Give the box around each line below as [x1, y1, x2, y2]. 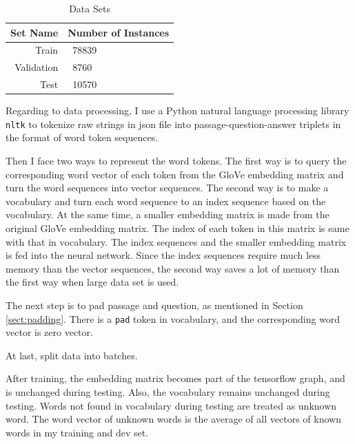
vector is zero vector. [6, 325, 93, 339]
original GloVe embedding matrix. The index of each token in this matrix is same [6, 221, 349, 235]
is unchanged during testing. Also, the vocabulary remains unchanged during [6, 385, 330, 399]
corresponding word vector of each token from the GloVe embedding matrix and [6, 167, 344, 181]
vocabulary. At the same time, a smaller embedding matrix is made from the [6, 207, 329, 222]
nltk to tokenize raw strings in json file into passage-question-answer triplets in [6, 116, 341, 131]
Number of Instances [68, 25, 170, 39]
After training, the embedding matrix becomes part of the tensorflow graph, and [6, 371, 345, 385]
